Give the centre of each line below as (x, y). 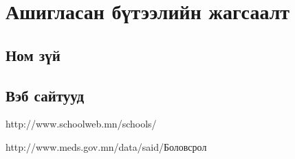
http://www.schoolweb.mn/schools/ (81, 124)
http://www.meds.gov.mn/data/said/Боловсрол (106, 146)
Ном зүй (33, 54)
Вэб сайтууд (45, 95)
